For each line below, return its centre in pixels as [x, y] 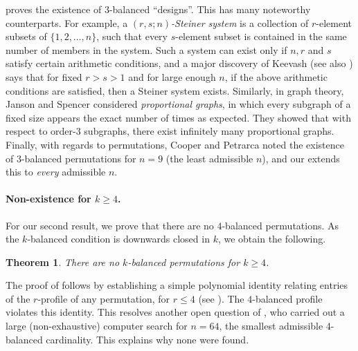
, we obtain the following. [272, 239]
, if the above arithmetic [276, 76]
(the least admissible [209, 158]
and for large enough [172, 76]
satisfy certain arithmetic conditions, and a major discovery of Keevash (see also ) [179, 63]
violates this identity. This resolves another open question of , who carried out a [175, 312]
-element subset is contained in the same [261, 36]
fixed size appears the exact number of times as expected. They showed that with [178, 117]
